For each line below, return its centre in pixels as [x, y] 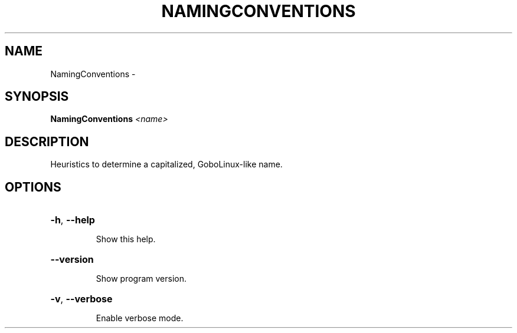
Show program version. [141, 279]
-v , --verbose [81, 299]
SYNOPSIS [37, 97]
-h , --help [73, 220]
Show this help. [126, 239]
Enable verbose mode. [140, 318]
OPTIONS [33, 187]
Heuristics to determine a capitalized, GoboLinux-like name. [166, 164]
